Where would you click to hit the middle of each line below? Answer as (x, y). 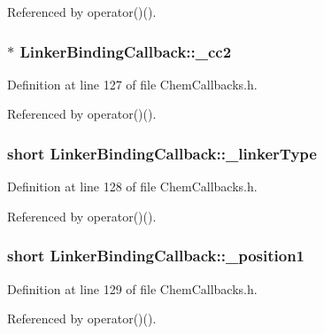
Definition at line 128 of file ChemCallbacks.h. (132, 186)
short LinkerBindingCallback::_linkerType (162, 153)
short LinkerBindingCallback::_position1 (156, 256)
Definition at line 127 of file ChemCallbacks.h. (132, 84)
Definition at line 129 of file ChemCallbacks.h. (132, 288)
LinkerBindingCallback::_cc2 (126, 51)
